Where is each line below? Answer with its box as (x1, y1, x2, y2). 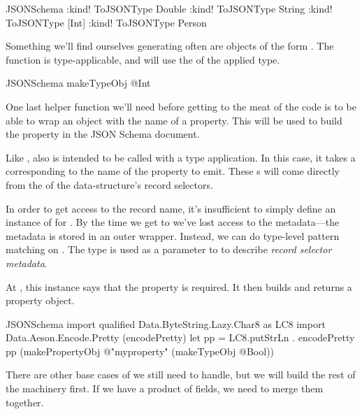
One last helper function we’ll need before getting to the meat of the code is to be (6, 99, 356, 113)
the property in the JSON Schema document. (6, 127, 200, 141)
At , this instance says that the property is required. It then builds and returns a (6, 279, 352, 294)
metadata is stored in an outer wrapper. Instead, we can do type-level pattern (6, 228, 340, 243)
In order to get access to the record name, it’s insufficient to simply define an (6, 201, 336, 215)
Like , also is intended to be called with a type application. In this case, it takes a (6, 150, 356, 164)
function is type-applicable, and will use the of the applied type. (6, 52, 280, 66)
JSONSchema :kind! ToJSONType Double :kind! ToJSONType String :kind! (6, 1, 333, 15)
